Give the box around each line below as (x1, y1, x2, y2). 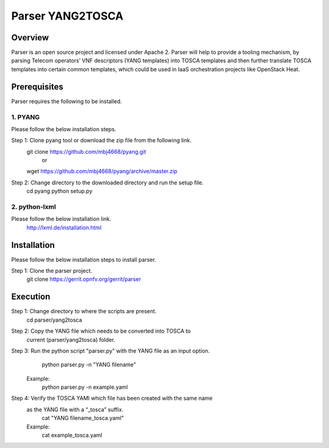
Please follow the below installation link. (11, 215, 111, 223)
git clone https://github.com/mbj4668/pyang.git (26, 148, 146, 155)
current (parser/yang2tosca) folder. (26, 336, 116, 343)
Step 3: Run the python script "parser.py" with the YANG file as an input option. (11, 347, 210, 354)
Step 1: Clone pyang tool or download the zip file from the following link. (11, 137, 192, 144)
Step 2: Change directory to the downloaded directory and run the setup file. (11, 179, 204, 186)
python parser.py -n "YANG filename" (41, 361, 136, 369)
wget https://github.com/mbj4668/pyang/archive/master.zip (26, 168, 178, 175)
